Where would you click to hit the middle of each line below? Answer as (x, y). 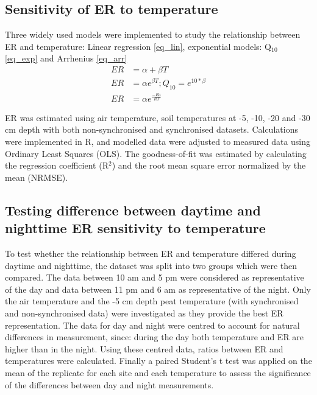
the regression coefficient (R (57, 165)
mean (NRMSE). (37, 177)
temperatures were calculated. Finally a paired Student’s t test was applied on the (158, 361)
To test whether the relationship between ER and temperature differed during (151, 253)
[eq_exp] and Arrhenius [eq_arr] (66, 58)
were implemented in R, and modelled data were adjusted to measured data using (158, 142)
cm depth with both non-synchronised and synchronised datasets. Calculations (151, 129)
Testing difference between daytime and (133, 210)
